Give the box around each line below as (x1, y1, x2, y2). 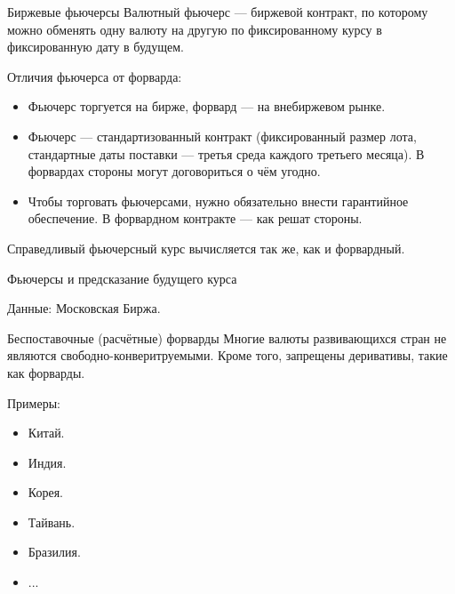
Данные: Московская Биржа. (7, 299, 161, 317)
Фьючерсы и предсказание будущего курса (7, 269, 237, 287)
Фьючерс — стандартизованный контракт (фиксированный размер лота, (28, 126, 417, 145)
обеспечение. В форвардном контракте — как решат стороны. (28, 209, 363, 228)
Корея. (28, 483, 63, 502)
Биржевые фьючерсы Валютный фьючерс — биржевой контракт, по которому (7, 3, 428, 20)
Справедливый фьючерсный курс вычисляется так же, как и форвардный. (7, 238, 405, 257)
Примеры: (7, 393, 60, 412)
